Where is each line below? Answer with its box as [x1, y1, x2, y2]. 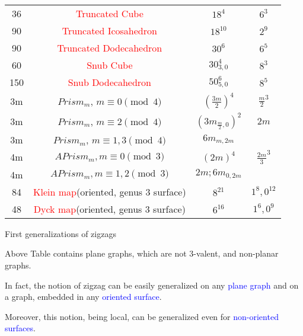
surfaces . [5, 322, 36, 334]
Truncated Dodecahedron [57, 41, 162, 55]
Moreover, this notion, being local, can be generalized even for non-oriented [5, 310, 279, 322]
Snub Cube [87, 58, 133, 72]
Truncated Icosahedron [62, 24, 157, 37]
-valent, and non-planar [193, 247, 279, 260]
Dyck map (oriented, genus [33, 201, 142, 216]
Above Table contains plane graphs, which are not [5, 247, 187, 260]
